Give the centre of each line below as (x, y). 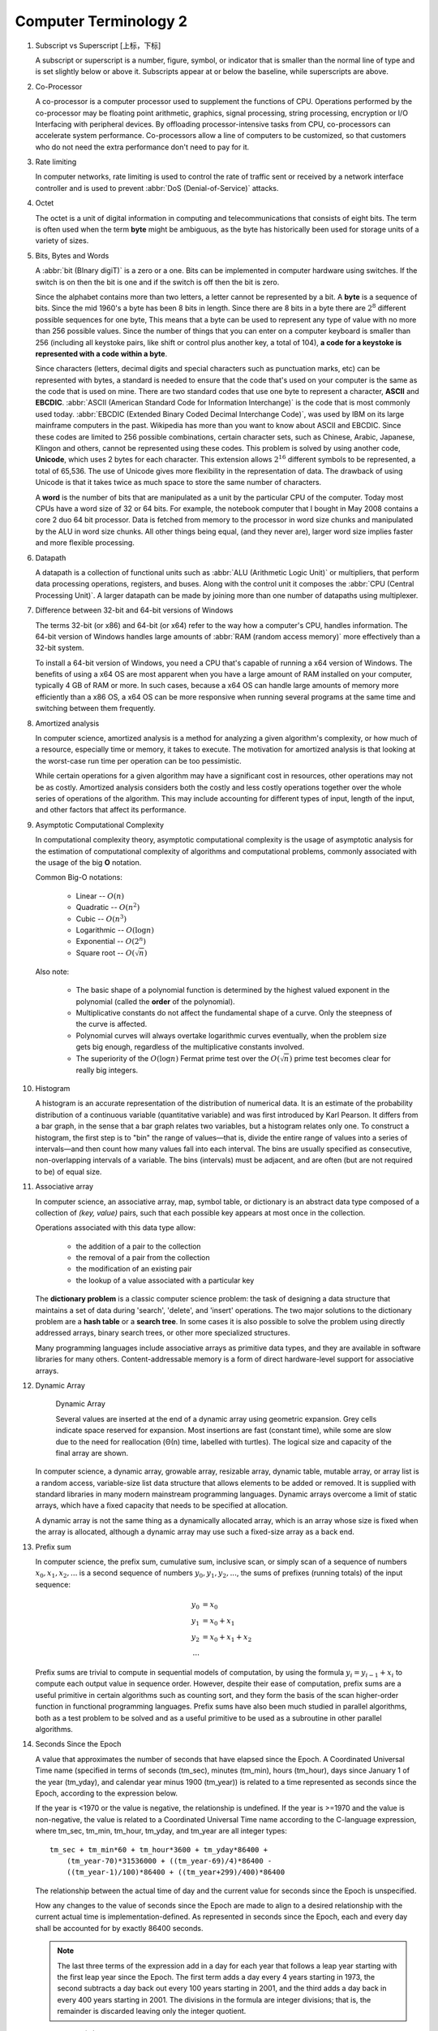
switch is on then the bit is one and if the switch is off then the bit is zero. (157, 282)
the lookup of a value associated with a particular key (165, 1280)
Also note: (52, 972)
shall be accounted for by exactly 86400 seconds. (119, 1928)
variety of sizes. (62, 240)
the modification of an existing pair (134, 1269)
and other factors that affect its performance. (111, 810)
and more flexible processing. (85, 543)
